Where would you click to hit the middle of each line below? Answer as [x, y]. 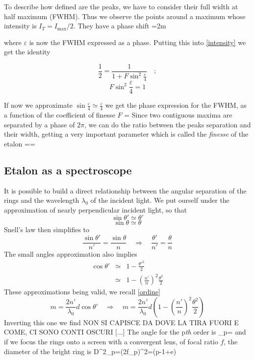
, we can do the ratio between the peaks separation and [168, 124]
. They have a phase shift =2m [120, 26]
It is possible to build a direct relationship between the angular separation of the [125, 190]
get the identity [27, 52]
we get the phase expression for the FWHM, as [176, 105]
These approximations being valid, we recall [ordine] [82, 292]
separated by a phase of [39, 124]
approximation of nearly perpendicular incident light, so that [95, 209]
